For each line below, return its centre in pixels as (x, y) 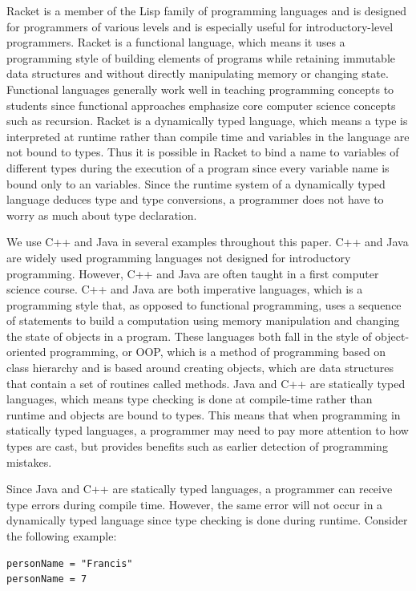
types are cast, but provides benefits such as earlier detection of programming (197, 446)
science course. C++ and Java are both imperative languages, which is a (185, 289)
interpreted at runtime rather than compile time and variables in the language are (208, 136)
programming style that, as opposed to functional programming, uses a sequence (204, 304)
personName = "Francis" (70, 563)
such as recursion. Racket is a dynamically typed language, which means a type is (207, 121)
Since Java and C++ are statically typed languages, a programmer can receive (200, 489)
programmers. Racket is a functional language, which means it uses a (176, 42)
